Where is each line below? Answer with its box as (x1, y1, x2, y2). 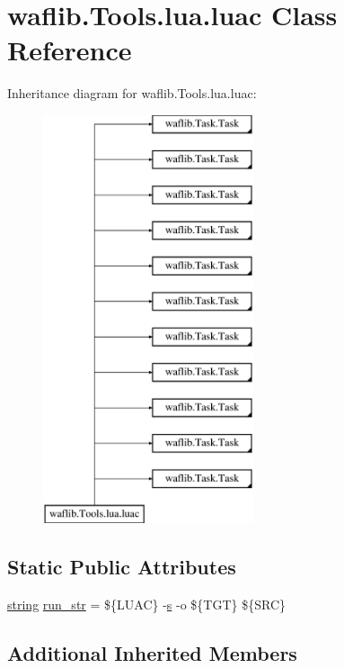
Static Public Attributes (7, 553, 236, 581)
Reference (7, 32, 132, 68)
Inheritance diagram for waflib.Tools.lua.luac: (7, 84, 257, 103)
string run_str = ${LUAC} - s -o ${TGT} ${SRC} (7, 595, 287, 614)
